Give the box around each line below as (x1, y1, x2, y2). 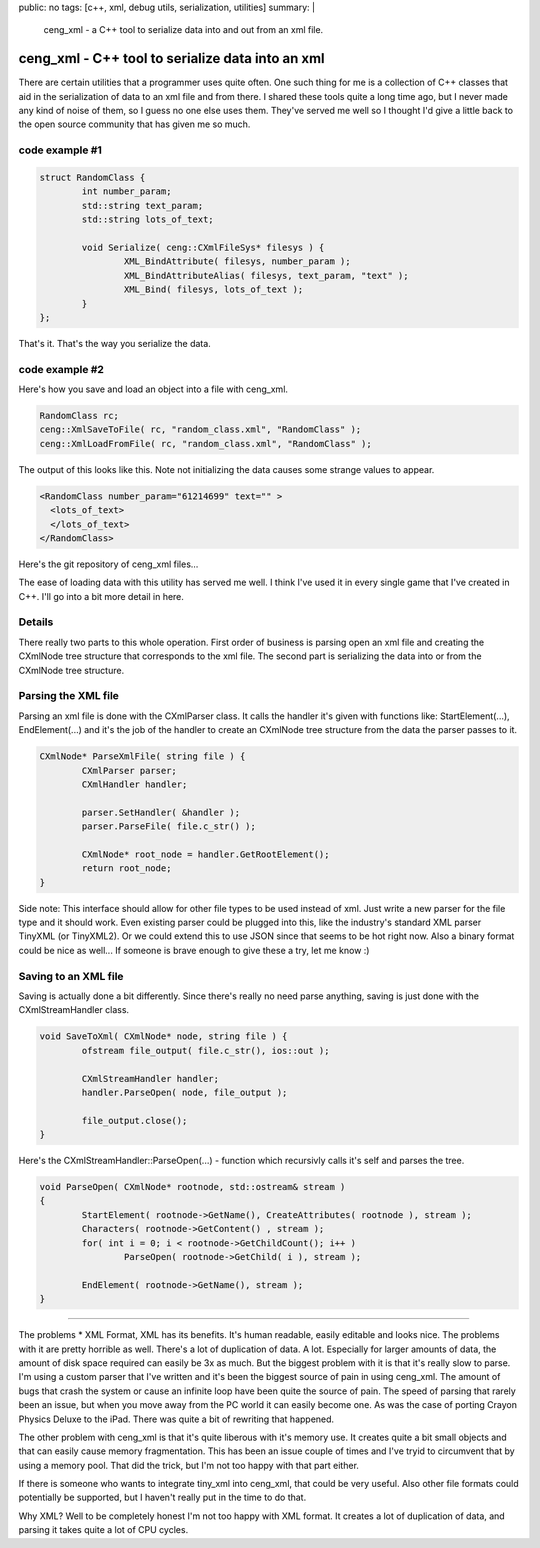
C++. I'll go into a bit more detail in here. (18, 590, 185, 602)
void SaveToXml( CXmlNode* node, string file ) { (39, 1031, 288, 1042)
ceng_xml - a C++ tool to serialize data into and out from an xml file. (43, 24, 324, 36)
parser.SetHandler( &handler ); (81, 806, 240, 818)
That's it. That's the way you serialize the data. (18, 337, 212, 349)
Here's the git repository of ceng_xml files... (18, 558, 199, 570)
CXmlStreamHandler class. (18, 1004, 130, 1016)
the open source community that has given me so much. (18, 118, 251, 130)
